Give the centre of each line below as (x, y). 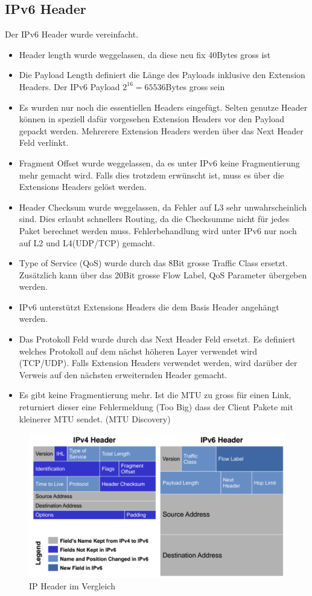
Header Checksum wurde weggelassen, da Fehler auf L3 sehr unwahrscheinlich (163, 207)
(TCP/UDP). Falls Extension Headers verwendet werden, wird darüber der (158, 363)
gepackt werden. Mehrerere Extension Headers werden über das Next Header (161, 130)
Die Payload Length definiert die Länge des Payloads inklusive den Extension (162, 75)
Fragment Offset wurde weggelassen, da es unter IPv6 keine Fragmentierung (159, 162)
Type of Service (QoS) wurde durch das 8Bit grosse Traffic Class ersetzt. (153, 263)
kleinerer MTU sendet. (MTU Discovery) (95, 418)
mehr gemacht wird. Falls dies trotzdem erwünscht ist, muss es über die (151, 175)
